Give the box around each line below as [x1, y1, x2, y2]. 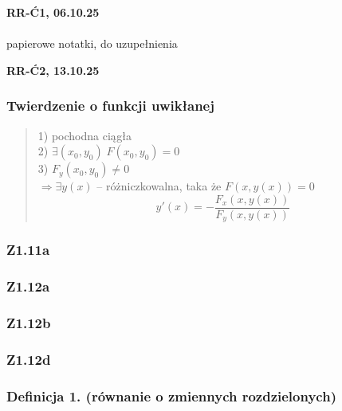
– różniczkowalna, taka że [96, 178, 222, 194]
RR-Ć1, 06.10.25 [6, 4, 100, 20]
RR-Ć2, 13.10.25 [6, 61, 100, 78]
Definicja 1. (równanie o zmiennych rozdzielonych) [6, 386, 336, 405]
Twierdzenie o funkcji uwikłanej [6, 96, 214, 115]
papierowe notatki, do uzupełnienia [6, 35, 178, 52]
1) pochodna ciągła [37, 127, 132, 143]
